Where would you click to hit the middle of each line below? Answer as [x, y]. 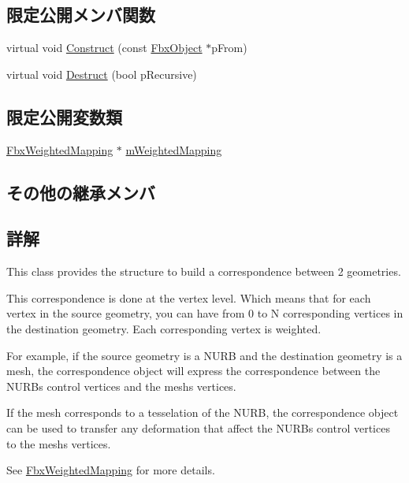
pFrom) [229, 48]
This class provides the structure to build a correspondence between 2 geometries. [204, 271]
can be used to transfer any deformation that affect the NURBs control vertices [198, 427]
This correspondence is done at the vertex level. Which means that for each [189, 297]
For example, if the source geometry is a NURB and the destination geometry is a [204, 355]
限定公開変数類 [64, 116]
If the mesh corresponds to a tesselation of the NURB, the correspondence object [203, 412]
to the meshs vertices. [59, 443]
